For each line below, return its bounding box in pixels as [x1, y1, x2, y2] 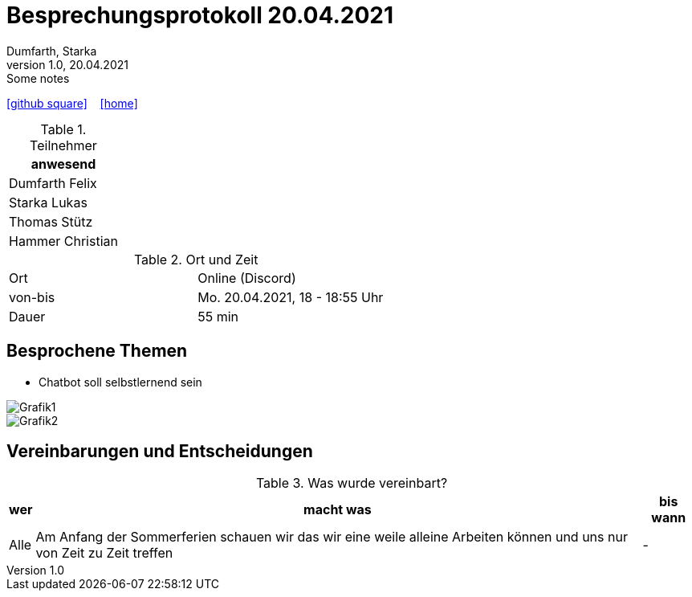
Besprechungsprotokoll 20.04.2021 [6, 2, 394, 29]
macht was [303, 501, 372, 518]
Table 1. [40, 121, 87, 137]
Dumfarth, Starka [6, 43, 97, 58]
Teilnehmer [30, 137, 97, 153]
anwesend [31, 155, 96, 172]
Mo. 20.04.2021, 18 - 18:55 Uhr [197, 288, 384, 305]
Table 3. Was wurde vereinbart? [255, 475, 448, 492]
